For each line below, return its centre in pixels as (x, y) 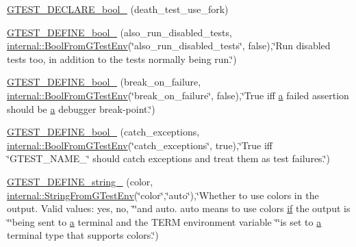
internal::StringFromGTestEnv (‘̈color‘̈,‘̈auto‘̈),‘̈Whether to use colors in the (163, 195)
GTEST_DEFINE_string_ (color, (80, 181)
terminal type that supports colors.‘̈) (83, 235)
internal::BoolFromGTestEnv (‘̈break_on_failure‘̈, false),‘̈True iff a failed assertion (178, 95)
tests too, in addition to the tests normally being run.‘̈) (122, 58)
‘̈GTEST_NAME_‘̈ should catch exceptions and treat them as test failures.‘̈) (168, 158)
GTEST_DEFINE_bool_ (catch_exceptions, (103, 132)
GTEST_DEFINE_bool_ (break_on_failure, (104, 82)
